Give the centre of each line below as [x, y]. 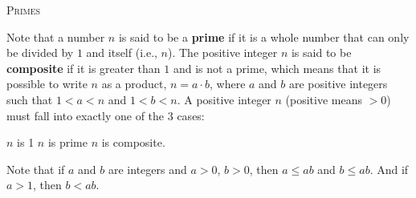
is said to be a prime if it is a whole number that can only [264, 36]
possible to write [47, 84]
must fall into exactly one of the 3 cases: [106, 115]
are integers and [147, 169]
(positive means [324, 99]
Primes [24, 10]
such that [30, 99]
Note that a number [56, 36]
